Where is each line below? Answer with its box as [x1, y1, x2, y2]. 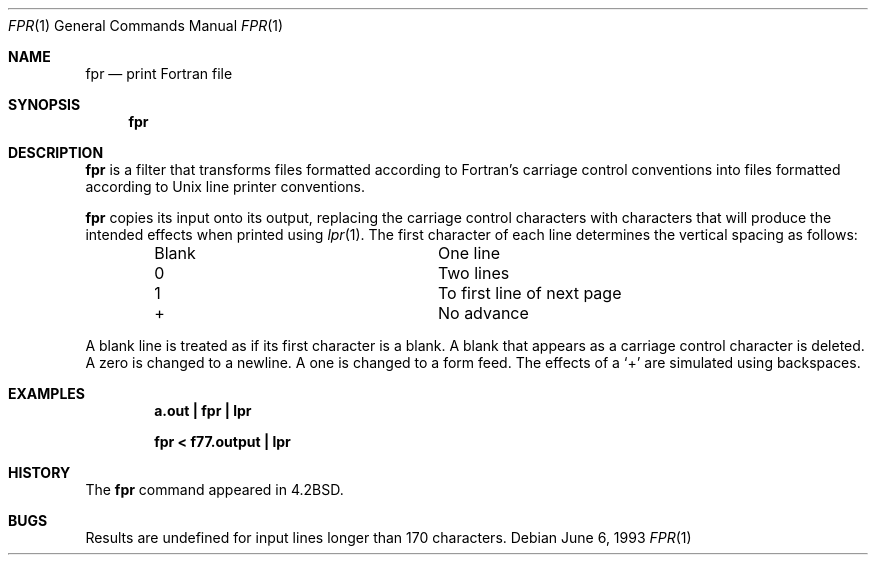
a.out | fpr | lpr [154, 402, 252, 419]
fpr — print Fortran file [85, 65, 233, 82]
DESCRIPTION [8, 144, 104, 161]
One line [437, 243, 501, 263]
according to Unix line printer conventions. [85, 178, 366, 195]
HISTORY [8, 464, 71, 481]
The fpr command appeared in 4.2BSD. [85, 481, 344, 498]
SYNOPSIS [8, 96, 81, 113]
